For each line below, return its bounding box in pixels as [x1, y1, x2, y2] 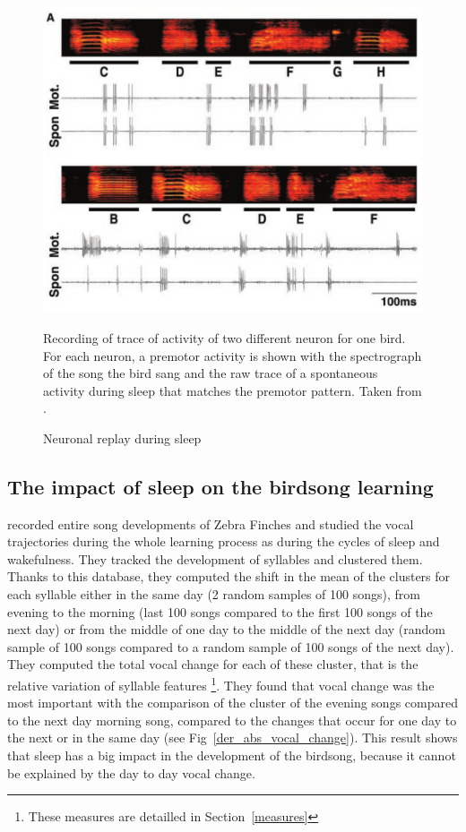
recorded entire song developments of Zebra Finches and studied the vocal [7, 514, 414, 533]
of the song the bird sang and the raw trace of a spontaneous [43, 364, 378, 382]
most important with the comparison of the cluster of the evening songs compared [7, 693, 458, 712]
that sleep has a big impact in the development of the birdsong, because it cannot [7, 746, 456, 765]
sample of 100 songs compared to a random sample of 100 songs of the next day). [7, 637, 454, 656]
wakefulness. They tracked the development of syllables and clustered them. [7, 549, 423, 568]
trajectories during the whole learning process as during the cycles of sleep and [7, 532, 440, 551]
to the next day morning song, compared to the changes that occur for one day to [7, 710, 457, 729]
